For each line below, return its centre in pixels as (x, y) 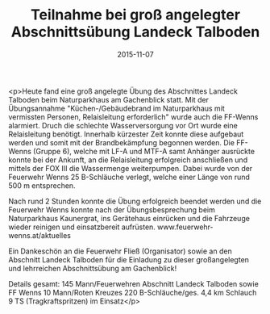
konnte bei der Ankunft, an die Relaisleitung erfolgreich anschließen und (128, 160)
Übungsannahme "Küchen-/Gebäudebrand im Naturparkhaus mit (117, 108)
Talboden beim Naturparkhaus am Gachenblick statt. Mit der (109, 99)
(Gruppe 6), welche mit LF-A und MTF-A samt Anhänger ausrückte (144, 151)
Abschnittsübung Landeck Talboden (135, 32)
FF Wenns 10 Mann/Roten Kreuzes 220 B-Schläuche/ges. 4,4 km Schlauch (133, 292)
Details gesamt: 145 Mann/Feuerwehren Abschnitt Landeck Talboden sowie (134, 283)
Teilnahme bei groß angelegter (135, 15)
